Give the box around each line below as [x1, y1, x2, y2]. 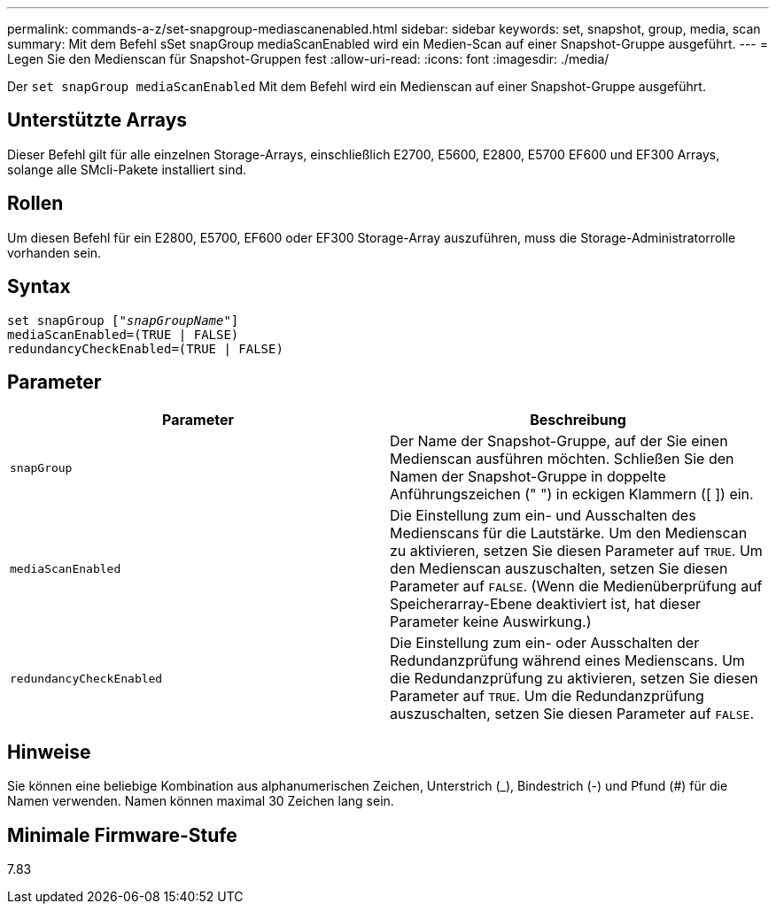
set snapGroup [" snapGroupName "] [7, 313, 239, 328]
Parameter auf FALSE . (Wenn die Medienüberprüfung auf [390, 577, 763, 596]
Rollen [7, 192, 64, 215]
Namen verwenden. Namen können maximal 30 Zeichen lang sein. [7, 793, 394, 809]
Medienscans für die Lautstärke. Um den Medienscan [390, 524, 748, 543]
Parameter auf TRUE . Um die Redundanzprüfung [390, 687, 704, 706]
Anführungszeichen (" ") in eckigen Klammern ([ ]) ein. [390, 485, 754, 504]
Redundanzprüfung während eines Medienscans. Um [390, 652, 745, 670]
